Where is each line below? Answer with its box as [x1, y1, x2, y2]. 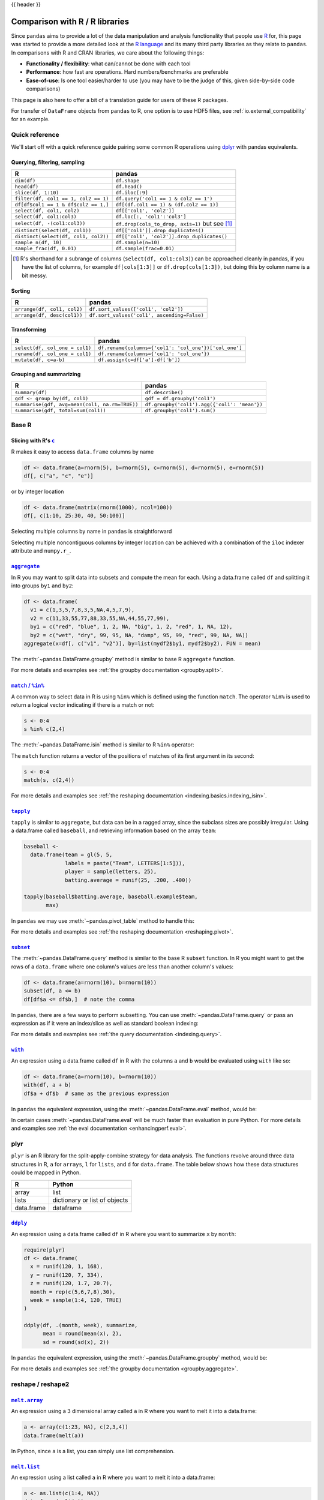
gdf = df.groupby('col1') [145, 395, 216, 402]
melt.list [11, 1463, 40, 1470]
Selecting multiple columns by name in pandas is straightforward [11, 528, 172, 535]
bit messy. [22, 272, 47, 279]
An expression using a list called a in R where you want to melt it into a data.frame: [11, 1474, 215, 1481]
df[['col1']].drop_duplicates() [115, 227, 204, 233]
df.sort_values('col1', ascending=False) [89, 312, 204, 319]
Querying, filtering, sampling [11, 158, 85, 166]
